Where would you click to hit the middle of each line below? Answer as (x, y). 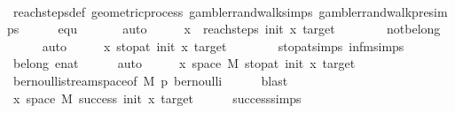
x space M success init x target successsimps (157, 98)
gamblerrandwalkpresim (383, 11)
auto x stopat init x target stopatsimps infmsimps (223, 45)
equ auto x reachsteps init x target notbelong (249, 29)
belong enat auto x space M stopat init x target (184, 63)
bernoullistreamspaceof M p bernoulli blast (150, 80)
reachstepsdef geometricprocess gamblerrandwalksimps (163, 11)
